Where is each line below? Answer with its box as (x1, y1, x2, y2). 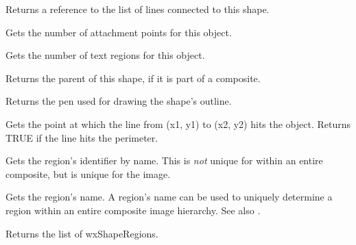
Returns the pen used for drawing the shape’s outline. (5, 94, 232, 108)
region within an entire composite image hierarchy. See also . (5, 203, 261, 217)
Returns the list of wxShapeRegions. (5, 226, 158, 240)
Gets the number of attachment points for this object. (5, 25, 232, 39)
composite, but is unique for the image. (5, 166, 171, 181)
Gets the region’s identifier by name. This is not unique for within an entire (5, 153, 323, 168)
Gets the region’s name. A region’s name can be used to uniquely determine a (5, 190, 333, 204)
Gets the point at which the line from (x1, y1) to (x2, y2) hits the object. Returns (5, 116, 351, 131)
